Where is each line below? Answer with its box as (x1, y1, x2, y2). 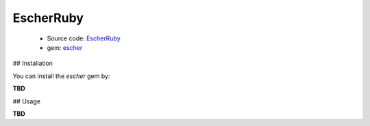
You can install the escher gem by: (12, 72, 110, 80)
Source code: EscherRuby (47, 34, 121, 42)
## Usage (12, 97, 41, 105)
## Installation (12, 59, 53, 68)
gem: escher (47, 43, 83, 51)
